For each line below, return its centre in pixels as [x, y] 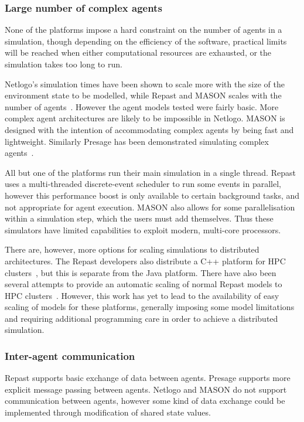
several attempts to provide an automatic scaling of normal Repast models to [144, 284]
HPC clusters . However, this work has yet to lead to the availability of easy [142, 295]
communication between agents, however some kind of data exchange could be [145, 401]
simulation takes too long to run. [64, 64]
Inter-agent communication [70, 355]
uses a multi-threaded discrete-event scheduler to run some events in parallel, [143, 184]
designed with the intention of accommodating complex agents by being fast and [149, 129]
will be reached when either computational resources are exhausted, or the [138, 52]
